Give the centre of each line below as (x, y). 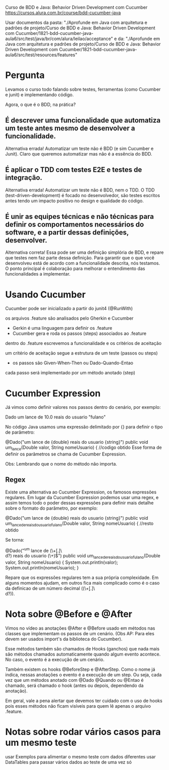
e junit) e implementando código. (40, 94)
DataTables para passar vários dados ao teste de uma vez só (69, 762)
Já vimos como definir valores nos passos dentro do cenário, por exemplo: (83, 407)
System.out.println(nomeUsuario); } (42, 568)
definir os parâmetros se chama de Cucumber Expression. (66, 454)
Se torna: (15, 540)
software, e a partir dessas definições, (67, 232)
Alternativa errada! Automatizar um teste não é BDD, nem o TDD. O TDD (80, 190)
